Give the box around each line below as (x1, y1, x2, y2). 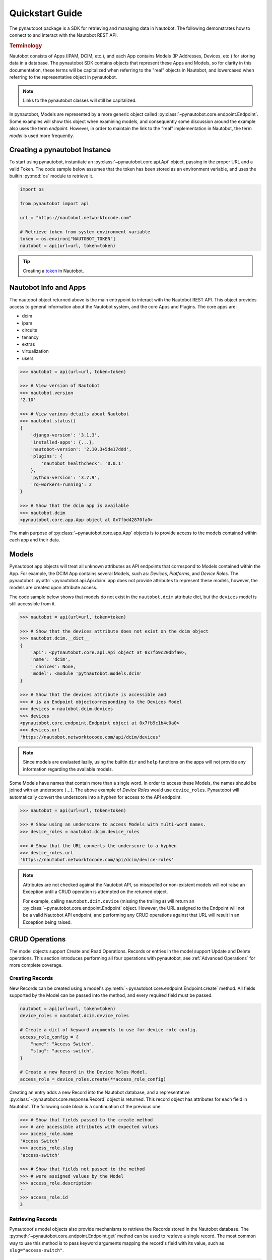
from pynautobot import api (20, 201, 89, 206)
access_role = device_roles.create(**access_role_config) (20, 1076, 166, 1082)
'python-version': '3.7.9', (30, 474, 100, 480)
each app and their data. (9, 537, 60, 543)
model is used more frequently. (9, 133, 74, 139)
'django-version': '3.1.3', (30, 432, 100, 438)
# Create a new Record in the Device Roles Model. (20, 1069, 148, 1075)
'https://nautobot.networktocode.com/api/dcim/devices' (20, 734, 161, 740)
